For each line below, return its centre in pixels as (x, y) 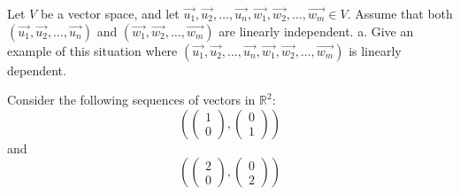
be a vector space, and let (110, 13)
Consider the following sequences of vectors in (131, 100)
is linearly (375, 50)
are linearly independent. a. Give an (316, 31)
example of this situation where (92, 50)
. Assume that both (400, 13)
